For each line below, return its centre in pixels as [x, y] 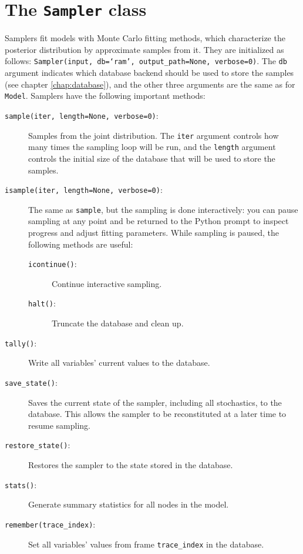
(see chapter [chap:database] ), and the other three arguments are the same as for [150, 84]
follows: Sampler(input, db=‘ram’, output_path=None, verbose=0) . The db [146, 61]
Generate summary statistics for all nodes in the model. [129, 504]
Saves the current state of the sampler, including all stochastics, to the [155, 402]
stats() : [21, 484]
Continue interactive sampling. [107, 283]
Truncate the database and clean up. [118, 323]
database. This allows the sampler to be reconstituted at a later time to [157, 414]
